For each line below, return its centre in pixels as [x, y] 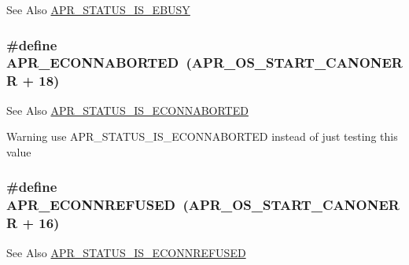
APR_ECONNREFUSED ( [98, 205]
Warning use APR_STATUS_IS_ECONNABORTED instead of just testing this [202, 136]
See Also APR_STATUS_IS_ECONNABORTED [127, 110]
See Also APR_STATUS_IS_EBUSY [98, 9]
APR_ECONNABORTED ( [99, 63]
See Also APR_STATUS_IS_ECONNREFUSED [126, 252]
